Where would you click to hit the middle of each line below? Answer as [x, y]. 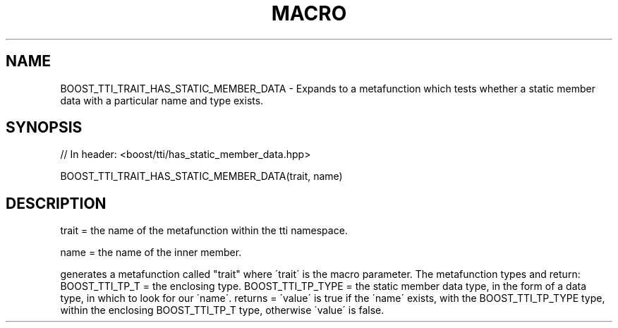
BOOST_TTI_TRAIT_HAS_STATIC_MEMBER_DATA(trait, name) [201, 176]
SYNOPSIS [44, 128]
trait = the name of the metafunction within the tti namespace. [204, 231]
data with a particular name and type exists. [162, 100]
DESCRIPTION [56, 203]
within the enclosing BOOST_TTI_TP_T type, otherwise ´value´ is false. [222, 310]
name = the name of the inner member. [151, 253]
